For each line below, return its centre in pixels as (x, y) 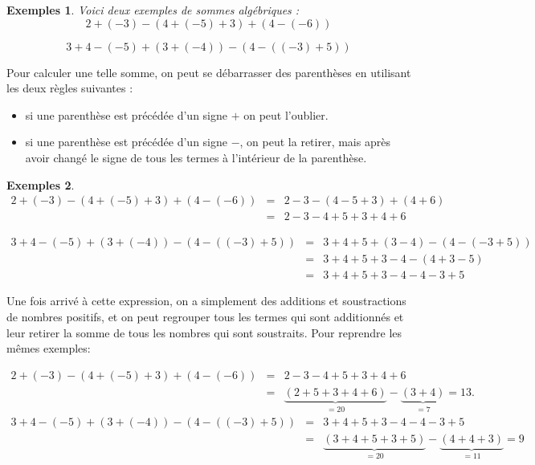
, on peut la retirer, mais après (315, 142)
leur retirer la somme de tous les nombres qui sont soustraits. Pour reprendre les (204, 332)
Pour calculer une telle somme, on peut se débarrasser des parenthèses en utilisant (209, 72)
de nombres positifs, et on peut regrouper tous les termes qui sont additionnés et (205, 316)
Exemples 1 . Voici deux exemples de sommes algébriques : (153, 10)
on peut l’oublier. (286, 114)
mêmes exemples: (49, 348)
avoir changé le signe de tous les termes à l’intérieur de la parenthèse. (196, 157)
